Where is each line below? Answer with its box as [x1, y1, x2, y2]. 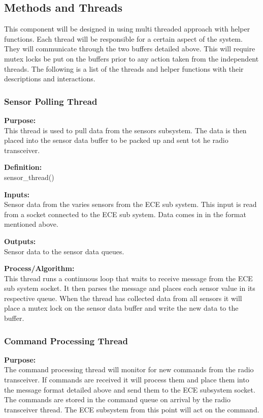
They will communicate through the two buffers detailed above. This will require [4, 43, 255, 54]
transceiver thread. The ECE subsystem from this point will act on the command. [4, 404, 259, 414]
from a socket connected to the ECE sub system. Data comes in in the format [4, 208, 246, 219]
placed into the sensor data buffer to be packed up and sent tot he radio [4, 135, 228, 145]
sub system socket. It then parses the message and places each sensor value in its [4, 283, 255, 293]
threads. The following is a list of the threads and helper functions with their [4, 63, 244, 74]
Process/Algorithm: [4, 263, 75, 274]
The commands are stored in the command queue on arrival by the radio [4, 394, 231, 405]
